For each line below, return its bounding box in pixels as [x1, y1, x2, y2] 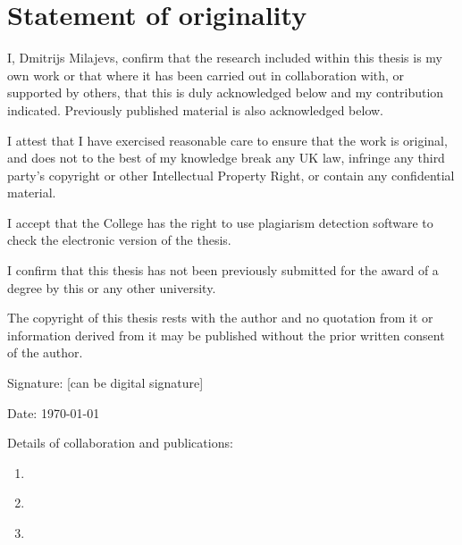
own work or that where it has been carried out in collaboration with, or [7, 65, 405, 84]
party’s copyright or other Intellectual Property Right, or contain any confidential [7, 165, 455, 184]
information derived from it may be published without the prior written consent [7, 325, 445, 344]
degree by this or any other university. [7, 278, 216, 297]
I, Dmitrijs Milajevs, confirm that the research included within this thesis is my [7, 48, 443, 67]
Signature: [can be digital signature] [7, 373, 204, 392]
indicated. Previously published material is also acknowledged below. [7, 100, 383, 119]
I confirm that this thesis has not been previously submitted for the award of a [7, 261, 439, 280]
